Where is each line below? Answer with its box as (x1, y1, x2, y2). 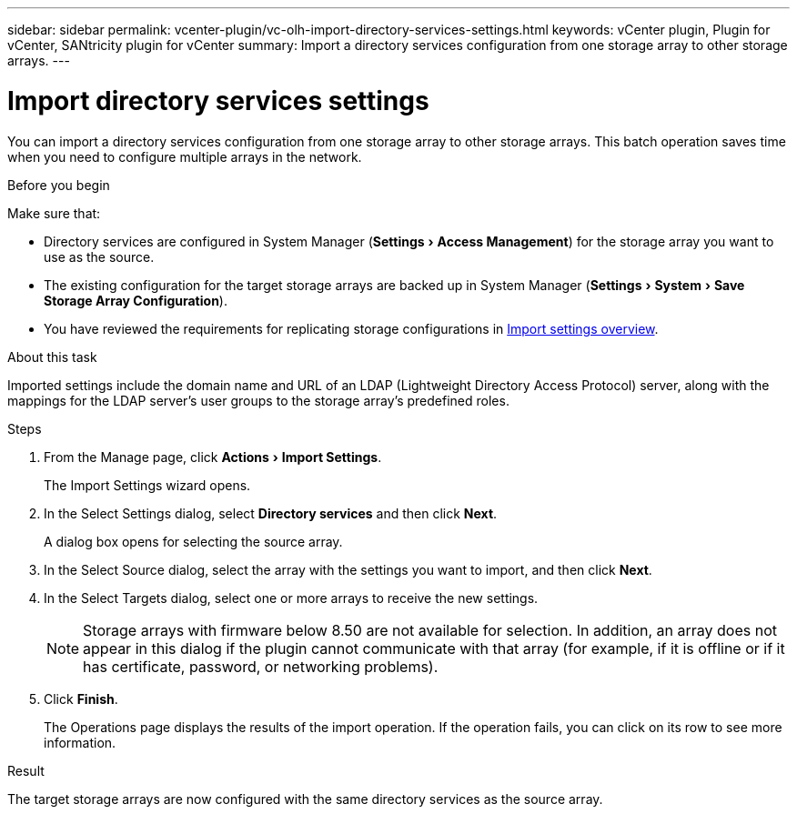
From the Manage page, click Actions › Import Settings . (44, 448, 382, 465)
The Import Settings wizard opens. (44, 477, 251, 493)
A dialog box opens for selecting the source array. (44, 533, 343, 549)
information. (44, 734, 116, 750)
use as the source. (44, 248, 155, 265)
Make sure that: (7, 205, 101, 221)
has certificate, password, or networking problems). (83, 657, 439, 676)
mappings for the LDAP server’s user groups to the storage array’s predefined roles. (7, 392, 509, 408)
